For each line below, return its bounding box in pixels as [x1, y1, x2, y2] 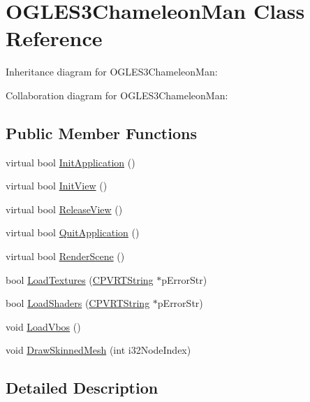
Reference [6, 24, 103, 52]
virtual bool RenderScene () [6, 249, 125, 264]
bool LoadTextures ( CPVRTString [6, 272, 154, 287]
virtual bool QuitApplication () [6, 225, 140, 240]
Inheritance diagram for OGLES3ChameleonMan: [6, 64, 218, 79]
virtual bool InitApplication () [6, 155, 135, 169]
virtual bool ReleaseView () [6, 201, 123, 216]
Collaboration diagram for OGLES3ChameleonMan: [6, 87, 228, 102]
